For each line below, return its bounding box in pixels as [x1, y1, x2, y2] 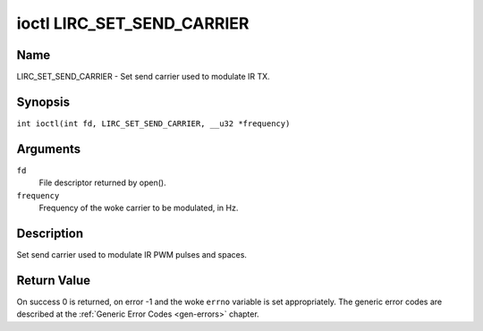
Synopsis [16, 94, 71, 109]
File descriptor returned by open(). [38, 177, 166, 188]
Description [16, 225, 84, 241]
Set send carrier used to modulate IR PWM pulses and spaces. [16, 249, 248, 259]
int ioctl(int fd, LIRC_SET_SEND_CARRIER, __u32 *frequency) [16, 118, 291, 129]
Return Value [16, 273, 91, 288]
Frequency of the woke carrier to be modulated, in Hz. [38, 202, 239, 214]
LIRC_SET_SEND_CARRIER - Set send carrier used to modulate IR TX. [16, 72, 270, 82]
